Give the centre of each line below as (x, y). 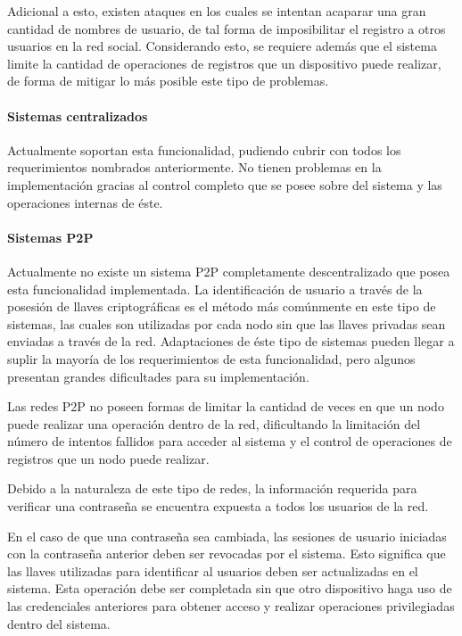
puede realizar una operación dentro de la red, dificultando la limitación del (214, 423)
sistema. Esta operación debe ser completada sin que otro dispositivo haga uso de (230, 588)
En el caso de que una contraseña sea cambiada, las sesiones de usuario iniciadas (227, 536)
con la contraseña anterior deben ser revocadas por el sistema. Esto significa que (227, 553)
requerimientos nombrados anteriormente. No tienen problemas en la (194, 167)
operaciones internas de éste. (85, 202)
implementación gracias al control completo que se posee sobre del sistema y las (225, 184)
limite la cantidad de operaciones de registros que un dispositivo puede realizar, (224, 63)
